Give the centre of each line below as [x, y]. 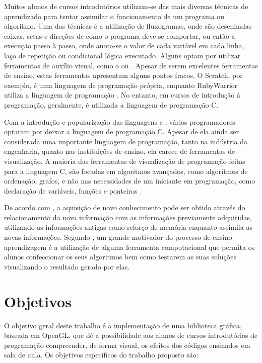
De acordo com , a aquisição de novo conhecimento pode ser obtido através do [125, 207]
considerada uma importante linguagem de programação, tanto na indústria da [126, 141]
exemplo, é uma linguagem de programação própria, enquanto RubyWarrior [121, 85]
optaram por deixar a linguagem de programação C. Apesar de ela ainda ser [122, 131]
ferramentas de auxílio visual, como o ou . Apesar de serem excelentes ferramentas [131, 65]
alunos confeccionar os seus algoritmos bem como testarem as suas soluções [120, 257]
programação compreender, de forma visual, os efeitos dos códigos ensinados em [127, 345]
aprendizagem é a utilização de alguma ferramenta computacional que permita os [129, 247]
